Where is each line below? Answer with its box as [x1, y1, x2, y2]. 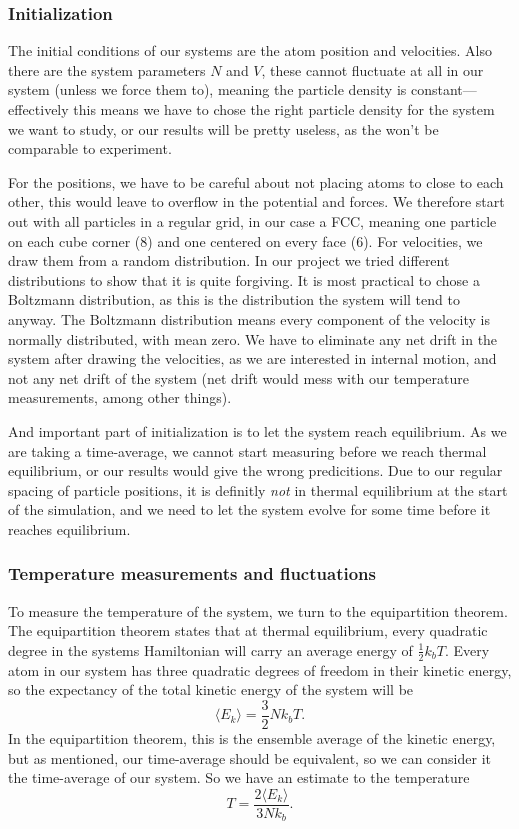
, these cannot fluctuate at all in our [261, 59, 484, 80]
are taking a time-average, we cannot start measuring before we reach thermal [8, 440, 487, 461]
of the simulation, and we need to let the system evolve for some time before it [8, 499, 491, 520]
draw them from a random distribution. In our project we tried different [8, 250, 450, 271]
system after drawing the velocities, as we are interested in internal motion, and [8, 348, 497, 369]
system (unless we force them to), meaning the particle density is [8, 79, 407, 100]
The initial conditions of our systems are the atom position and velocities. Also [8, 40, 492, 61]
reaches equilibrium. [8, 518, 131, 539]
